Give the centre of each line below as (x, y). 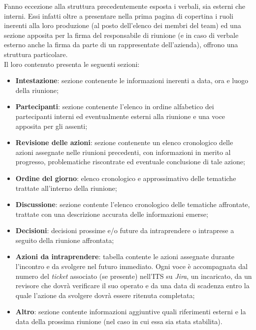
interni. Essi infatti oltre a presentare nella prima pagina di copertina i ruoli (119, 15)
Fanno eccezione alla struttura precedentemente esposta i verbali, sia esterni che (125, 6)
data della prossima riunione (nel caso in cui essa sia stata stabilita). (119, 321)
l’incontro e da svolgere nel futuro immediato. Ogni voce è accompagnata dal (131, 266)
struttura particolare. (36, 54)
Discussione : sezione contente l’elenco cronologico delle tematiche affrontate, (133, 204)
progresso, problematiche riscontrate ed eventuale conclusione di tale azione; (130, 162)
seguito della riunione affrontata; (65, 240)
